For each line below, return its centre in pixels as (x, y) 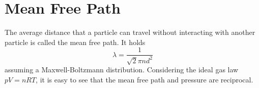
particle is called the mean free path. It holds (75, 42)
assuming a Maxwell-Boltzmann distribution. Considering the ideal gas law (122, 70)
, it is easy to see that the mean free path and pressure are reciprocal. (145, 80)
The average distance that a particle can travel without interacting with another (130, 32)
